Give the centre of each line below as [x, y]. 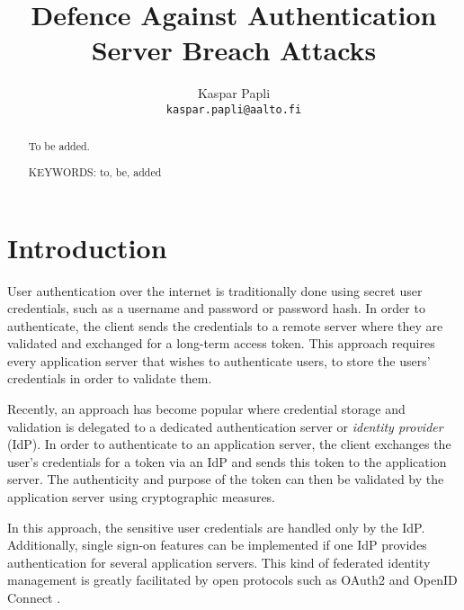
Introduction [87, 247]
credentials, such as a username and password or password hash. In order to [216, 308]
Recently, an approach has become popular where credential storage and [206, 409]
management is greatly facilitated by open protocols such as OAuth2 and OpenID [232, 580]
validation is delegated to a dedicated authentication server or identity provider [225, 426]
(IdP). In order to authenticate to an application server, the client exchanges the [229, 444]
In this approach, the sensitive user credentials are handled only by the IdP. [216, 527]
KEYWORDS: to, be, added [95, 171]
